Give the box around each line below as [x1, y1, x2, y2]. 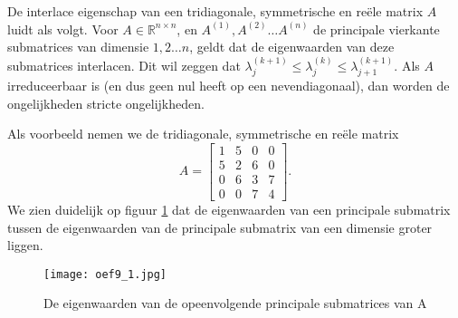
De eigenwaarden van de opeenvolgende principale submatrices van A [43, 294, 427, 313]
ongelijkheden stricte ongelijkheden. [7, 93, 205, 112]
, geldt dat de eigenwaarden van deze [189, 37, 395, 56]
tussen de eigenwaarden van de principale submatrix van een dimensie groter [7, 217, 433, 236]
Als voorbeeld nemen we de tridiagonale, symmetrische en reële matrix [7, 124, 399, 143]
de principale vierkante [313, 19, 440, 38]
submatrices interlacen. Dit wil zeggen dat [7, 55, 241, 74]
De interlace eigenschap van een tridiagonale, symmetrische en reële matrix [7, 2, 424, 20]
